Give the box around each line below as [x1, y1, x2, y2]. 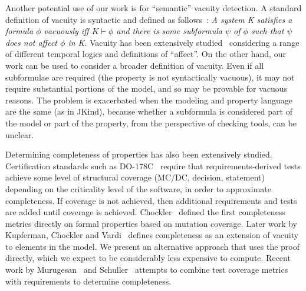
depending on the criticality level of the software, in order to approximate [5, 182, 272, 195]
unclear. [5, 128, 34, 141]
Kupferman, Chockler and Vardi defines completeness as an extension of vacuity [5, 229, 299, 241]
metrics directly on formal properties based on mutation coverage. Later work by [5, 217, 297, 229]
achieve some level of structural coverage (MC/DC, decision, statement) [5, 171, 265, 183]
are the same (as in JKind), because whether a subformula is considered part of [5, 105, 292, 118]
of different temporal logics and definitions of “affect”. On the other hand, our [5, 48, 286, 60]
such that [251, 25, 284, 37]
